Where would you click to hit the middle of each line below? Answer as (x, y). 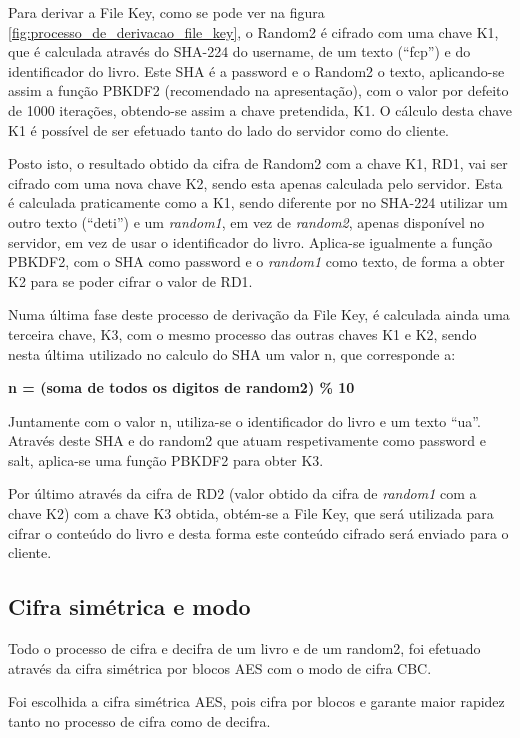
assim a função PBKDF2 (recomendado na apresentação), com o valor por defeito (258, 90)
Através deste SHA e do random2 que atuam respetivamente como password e (247, 440)
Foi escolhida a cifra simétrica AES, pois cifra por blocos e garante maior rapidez (256, 701)
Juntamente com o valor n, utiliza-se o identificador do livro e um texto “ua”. (244, 420)
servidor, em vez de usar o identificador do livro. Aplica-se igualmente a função (250, 241)
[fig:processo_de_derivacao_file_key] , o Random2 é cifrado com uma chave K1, (253, 31)
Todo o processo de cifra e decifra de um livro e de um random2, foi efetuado (244, 648)
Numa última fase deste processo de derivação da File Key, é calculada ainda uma (259, 314)
